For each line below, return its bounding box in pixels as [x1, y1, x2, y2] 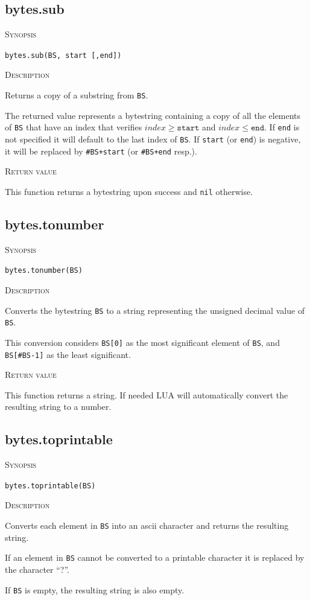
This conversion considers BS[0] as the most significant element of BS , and [5, 336, 280, 348]
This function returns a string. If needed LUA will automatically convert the [5, 388, 288, 401]
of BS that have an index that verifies [5, 121, 142, 133]
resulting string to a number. [5, 400, 112, 413]
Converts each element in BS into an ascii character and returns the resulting [5, 519, 289, 532]
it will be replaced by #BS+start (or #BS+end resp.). [5, 144, 197, 157]
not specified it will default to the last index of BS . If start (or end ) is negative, [5, 132, 301, 145]
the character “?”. [5, 563, 70, 575]
